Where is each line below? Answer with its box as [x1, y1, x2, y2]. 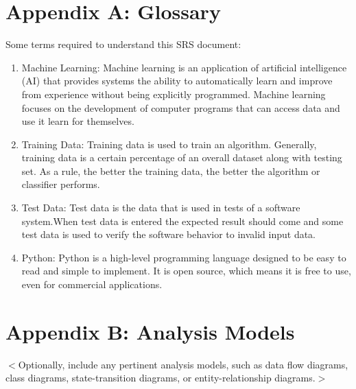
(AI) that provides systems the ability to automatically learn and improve [21, 73, 333, 88]
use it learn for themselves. [21, 114, 134, 128]
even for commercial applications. [21, 277, 163, 292]
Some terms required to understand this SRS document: [5, 37, 241, 51]
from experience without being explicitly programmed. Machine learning [21, 86, 326, 101]
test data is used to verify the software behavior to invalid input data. [21, 227, 316, 241]
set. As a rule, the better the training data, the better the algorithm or [21, 163, 320, 178]
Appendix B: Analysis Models [5, 317, 295, 345]
